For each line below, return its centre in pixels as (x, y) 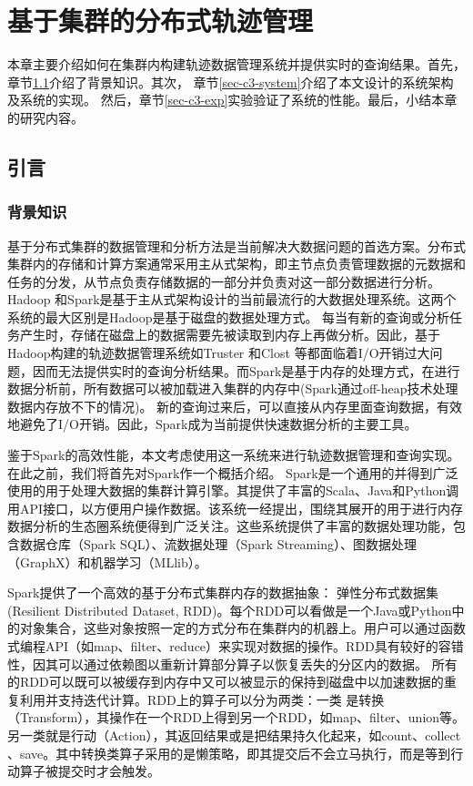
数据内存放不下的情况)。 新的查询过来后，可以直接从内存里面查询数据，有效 (235, 406)
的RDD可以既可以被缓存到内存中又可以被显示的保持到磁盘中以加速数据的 (226, 682)
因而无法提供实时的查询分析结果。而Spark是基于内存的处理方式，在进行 (246, 370)
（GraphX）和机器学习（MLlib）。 (107, 561)
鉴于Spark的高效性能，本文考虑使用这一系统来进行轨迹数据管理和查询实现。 (234, 455)
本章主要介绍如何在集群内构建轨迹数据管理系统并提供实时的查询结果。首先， (236, 64)
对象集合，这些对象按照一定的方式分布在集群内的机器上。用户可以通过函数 (242, 628)
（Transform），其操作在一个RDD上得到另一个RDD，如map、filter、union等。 (236, 717)
